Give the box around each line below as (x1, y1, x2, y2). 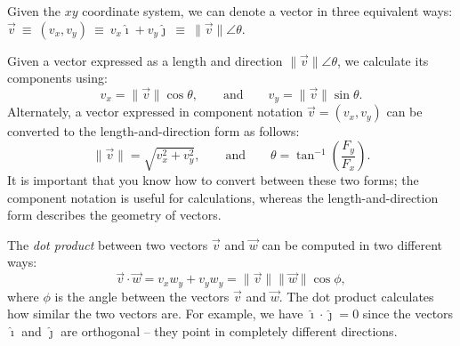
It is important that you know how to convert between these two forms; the (7, 171, 419, 189)
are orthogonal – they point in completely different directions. (61, 321, 398, 340)
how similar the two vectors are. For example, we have (7, 304, 303, 323)
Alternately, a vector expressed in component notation (7, 102, 303, 121)
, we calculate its (337, 51, 429, 69)
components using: (7, 68, 108, 87)
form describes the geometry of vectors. (7, 205, 222, 224)
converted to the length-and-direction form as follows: (7, 122, 300, 141)
